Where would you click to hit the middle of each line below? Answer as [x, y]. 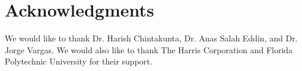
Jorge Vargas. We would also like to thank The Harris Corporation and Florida [149, 49]
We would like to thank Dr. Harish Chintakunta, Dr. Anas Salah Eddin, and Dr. [151, 38]
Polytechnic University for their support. [79, 61]
